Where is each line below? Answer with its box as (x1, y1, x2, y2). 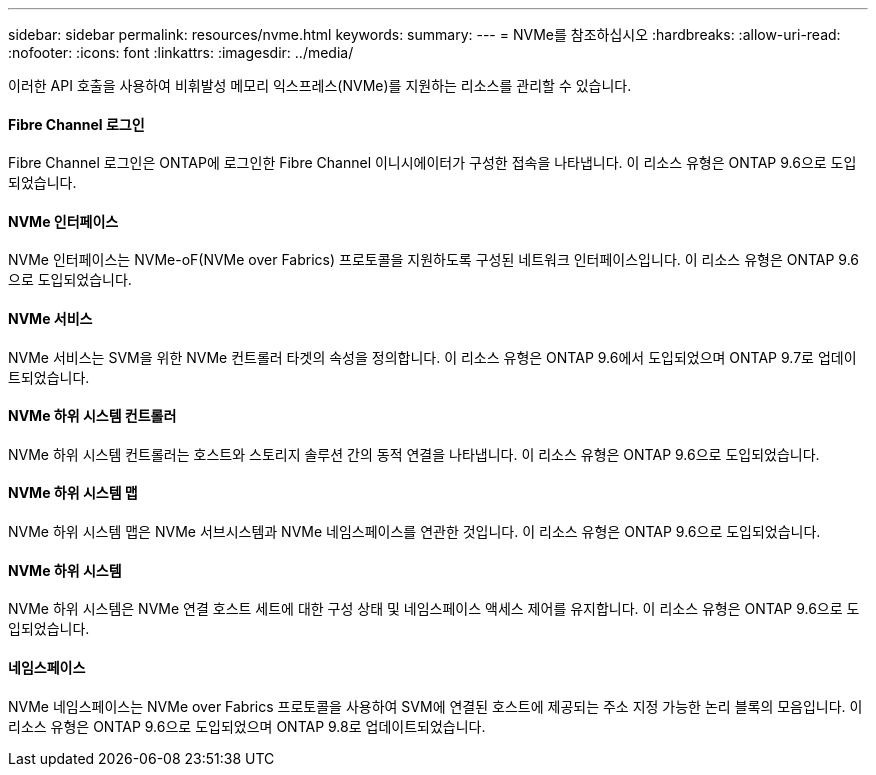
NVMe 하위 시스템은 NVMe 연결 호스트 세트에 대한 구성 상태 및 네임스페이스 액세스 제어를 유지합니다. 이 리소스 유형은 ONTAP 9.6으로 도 (8, 600, 860, 618)
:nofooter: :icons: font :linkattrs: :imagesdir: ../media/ (8, 44, 354, 61)
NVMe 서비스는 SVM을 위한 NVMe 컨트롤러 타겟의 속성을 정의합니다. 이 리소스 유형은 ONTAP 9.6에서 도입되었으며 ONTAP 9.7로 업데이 (8, 348, 857, 366)
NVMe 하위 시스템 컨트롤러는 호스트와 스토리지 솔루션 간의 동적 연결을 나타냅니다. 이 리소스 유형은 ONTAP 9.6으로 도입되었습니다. (8, 445, 820, 463)
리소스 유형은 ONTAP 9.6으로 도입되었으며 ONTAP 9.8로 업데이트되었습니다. (8, 717, 486, 735)
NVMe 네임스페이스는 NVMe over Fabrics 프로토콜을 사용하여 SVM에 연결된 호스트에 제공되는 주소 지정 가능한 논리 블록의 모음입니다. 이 (8, 697, 863, 715)
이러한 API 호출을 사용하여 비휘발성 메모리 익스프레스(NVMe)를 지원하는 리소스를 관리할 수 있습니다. (8, 77, 632, 94)
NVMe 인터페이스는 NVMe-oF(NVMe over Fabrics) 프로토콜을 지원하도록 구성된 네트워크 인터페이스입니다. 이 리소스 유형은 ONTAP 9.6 (8, 251, 860, 269)
